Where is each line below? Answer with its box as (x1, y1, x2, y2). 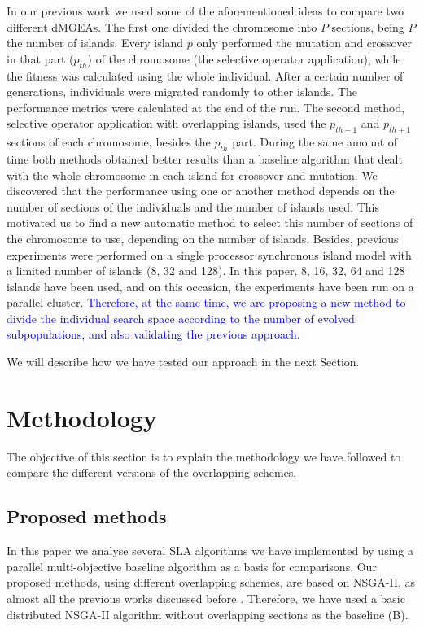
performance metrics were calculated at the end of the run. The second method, (7, 98, 405, 116)
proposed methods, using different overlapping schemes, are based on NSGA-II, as (7, 574, 416, 591)
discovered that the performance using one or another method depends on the (7, 182, 395, 199)
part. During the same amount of (232, 133, 398, 151)
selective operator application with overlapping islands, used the (7, 115, 326, 132)
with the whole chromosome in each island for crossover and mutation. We (7, 166, 378, 183)
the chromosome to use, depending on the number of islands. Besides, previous (7, 229, 399, 247)
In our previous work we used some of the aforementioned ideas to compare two (7, 2, 404, 19)
